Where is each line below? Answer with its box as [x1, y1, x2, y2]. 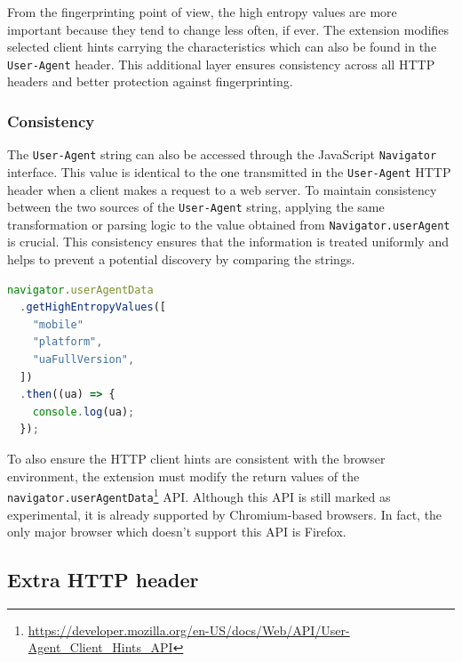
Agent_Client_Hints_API [28, 638, 173, 657]
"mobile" [32, 318, 84, 331]
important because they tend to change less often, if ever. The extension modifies [7, 20, 450, 38]
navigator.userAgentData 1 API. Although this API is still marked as [7, 485, 391, 505]
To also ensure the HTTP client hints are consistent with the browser [7, 449, 386, 467]
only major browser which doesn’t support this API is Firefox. [7, 522, 346, 541]
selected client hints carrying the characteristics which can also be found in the [7, 37, 437, 56]
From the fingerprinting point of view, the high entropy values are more [7, 3, 397, 20]
